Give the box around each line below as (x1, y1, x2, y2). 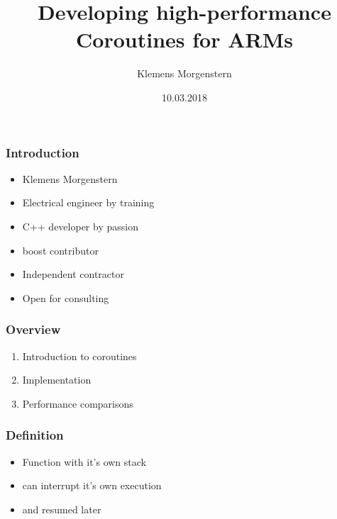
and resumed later (22, 501, 101, 516)
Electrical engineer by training (22, 195, 155, 210)
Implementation (22, 372, 92, 387)
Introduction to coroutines (22, 348, 137, 363)
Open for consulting (22, 290, 109, 305)
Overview (6, 320, 61, 338)
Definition (6, 426, 64, 444)
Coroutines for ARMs (76, 25, 293, 54)
